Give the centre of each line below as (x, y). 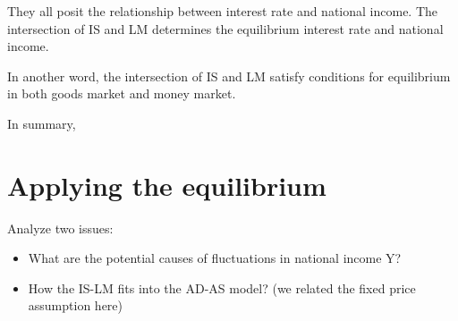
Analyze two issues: (60, 228)
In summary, (42, 123)
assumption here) (75, 305)
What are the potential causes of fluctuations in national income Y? (215, 258)
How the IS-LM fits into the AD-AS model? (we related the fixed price (222, 287)
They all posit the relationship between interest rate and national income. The (223, 11)
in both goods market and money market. (122, 93)
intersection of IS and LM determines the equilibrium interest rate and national (225, 28)
